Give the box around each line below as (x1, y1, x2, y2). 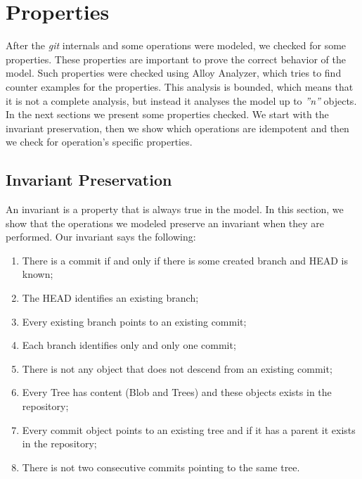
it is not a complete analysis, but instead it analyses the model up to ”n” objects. (6, 93, 357, 108)
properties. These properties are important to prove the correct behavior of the (6, 51, 347, 66)
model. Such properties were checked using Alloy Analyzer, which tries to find (6, 65, 342, 80)
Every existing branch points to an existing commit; (22, 314, 247, 328)
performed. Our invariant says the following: (6, 229, 196, 244)
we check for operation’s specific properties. (6, 134, 193, 149)
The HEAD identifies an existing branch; (22, 290, 199, 305)
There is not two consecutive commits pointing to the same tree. (22, 459, 300, 474)
